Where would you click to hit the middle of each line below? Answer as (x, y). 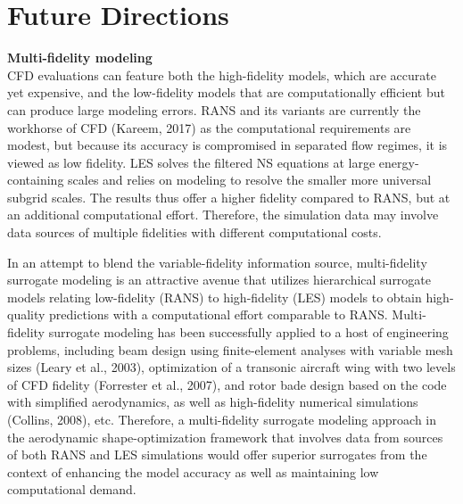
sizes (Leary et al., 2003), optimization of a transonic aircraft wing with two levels (231, 367)
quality (26, 314)
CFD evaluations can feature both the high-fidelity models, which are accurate (222, 74)
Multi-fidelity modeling (80, 58)
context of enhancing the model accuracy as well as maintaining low (193, 471)
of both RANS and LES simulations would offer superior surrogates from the (217, 454)
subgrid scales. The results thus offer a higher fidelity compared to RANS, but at (229, 197)
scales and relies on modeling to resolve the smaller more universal (250, 180)
